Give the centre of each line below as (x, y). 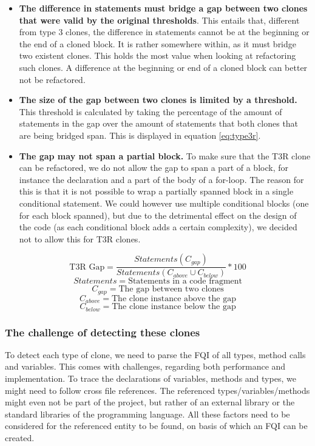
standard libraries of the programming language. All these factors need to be (147, 414)
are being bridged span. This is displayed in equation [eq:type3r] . (140, 135)
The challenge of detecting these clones (103, 332)
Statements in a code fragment (185, 281)
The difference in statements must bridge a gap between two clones (163, 8)
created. (20, 438)
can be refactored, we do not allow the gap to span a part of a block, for (154, 168)
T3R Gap (87, 267)
